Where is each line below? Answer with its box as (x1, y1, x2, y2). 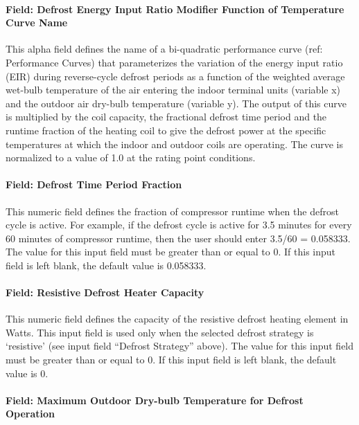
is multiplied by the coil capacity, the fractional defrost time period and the (6, 109, 327, 124)
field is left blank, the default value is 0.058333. (6, 257, 207, 272)
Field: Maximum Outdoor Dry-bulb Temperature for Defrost (6, 392, 304, 407)
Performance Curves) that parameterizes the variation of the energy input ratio (6, 55, 343, 69)
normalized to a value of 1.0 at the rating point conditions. (6, 150, 256, 165)
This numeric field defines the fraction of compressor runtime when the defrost (6, 204, 339, 218)
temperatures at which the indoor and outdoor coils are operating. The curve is (6, 136, 344, 151)
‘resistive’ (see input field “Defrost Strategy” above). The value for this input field (6, 338, 354, 353)
